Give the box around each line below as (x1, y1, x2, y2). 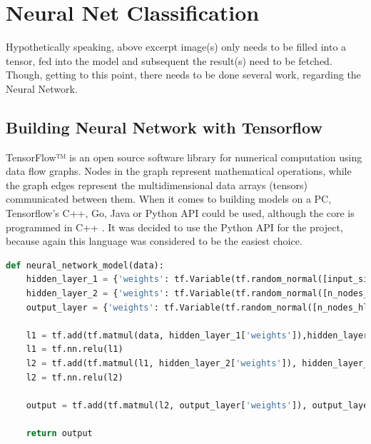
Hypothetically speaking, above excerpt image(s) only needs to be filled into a (6, 39, 347, 54)
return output (26, 428, 93, 438)
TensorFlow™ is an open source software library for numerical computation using (6, 149, 362, 164)
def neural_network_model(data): (6, 260, 164, 271)
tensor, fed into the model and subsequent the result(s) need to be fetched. (6, 53, 332, 68)
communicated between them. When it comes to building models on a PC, (6, 191, 332, 206)
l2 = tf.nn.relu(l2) (26, 372, 123, 383)
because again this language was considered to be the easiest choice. (6, 233, 303, 248)
